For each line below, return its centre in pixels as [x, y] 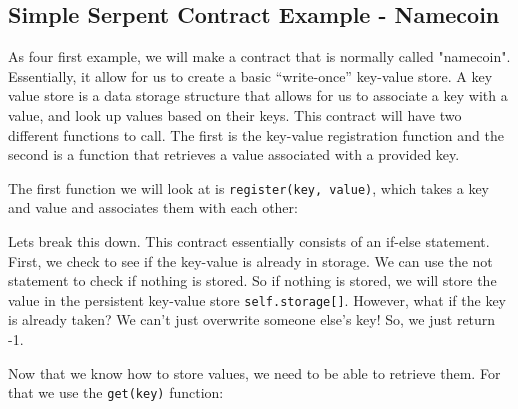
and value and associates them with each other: [153, 207]
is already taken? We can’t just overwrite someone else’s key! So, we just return [252, 319]
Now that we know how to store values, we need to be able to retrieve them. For [254, 372]
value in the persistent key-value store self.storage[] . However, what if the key [257, 299]
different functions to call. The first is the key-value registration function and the [256, 134]
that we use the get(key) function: [116, 392]
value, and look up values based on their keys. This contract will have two [235, 114]
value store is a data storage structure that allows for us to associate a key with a [258, 95]
